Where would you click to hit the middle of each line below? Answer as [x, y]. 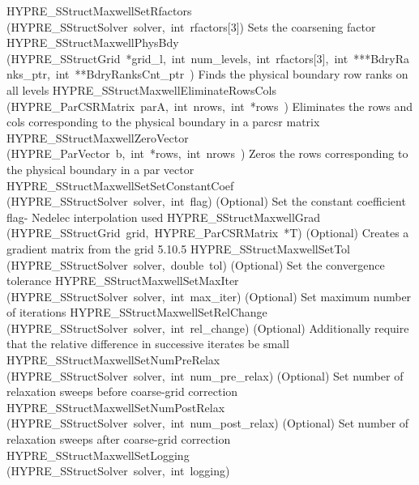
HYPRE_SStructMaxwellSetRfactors [99, 11]
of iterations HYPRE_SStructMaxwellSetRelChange [137, 312]
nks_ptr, [28, 74]
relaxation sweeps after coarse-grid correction [119, 439]
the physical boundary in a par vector [100, 169]
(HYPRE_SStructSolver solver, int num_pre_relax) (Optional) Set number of [205, 375]
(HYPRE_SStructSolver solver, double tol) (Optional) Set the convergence [196, 264]
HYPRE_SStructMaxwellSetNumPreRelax [113, 360]
